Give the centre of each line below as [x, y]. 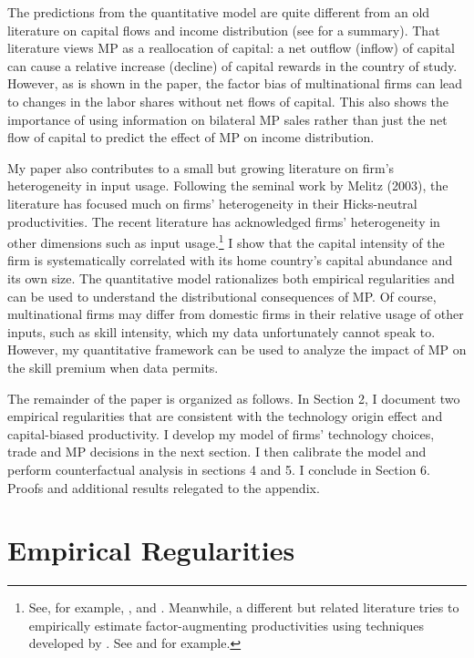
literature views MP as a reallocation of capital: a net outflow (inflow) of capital [231, 48]
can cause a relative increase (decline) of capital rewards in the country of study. [232, 65]
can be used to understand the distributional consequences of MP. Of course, [222, 296]
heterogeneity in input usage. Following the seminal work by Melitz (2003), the [228, 185]
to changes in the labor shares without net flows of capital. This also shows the [228, 101]
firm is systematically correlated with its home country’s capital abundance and [230, 260]
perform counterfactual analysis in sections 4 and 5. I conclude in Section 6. [219, 469]
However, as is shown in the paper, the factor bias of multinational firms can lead [235, 83]
